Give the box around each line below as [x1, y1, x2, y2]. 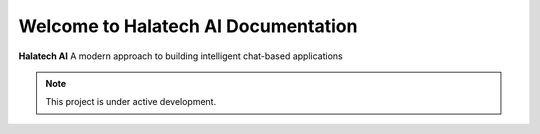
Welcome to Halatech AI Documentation [18, 15, 358, 37]
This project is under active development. [45, 96, 217, 108]
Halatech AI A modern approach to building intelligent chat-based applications [18, 50, 344, 62]
